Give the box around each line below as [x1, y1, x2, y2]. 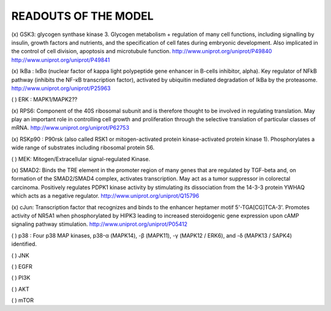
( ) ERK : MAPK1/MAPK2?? [11, 96, 78, 103]
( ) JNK [11, 252, 30, 259]
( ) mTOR [11, 297, 34, 304]
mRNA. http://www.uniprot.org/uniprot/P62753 [11, 124, 130, 132]
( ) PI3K [11, 274, 31, 282]
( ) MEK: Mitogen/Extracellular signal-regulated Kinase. [11, 155, 150, 162]
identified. [11, 241, 37, 248]
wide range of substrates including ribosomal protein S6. [11, 144, 154, 151]
